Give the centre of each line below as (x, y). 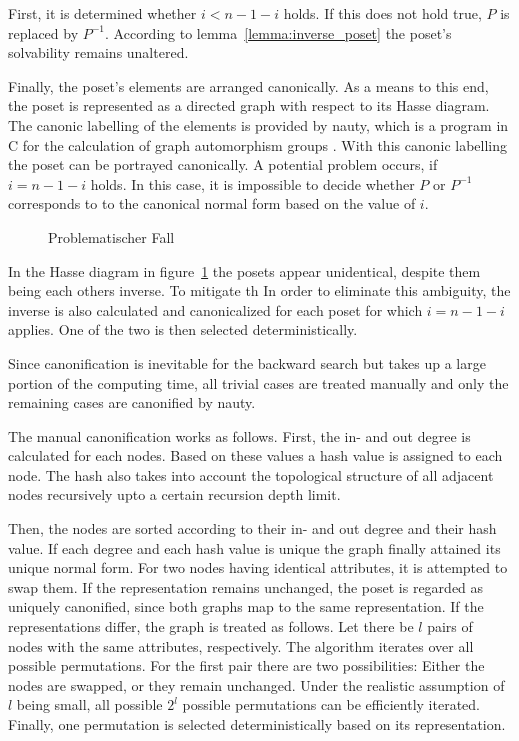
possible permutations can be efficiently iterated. (331, 704)
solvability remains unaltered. (98, 52)
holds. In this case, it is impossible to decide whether (252, 183)
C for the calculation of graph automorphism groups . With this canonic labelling (258, 144)
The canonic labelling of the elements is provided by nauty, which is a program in (258, 124)
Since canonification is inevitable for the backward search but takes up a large (247, 362)
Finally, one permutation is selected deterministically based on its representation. (257, 724)
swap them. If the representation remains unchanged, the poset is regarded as (246, 586)
